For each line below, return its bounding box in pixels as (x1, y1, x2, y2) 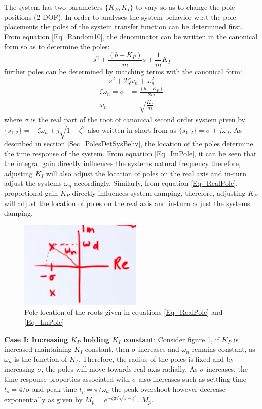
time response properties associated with (4, 373, 130, 384)
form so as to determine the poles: (4, 41, 110, 52)
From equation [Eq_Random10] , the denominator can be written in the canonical (4, 31, 258, 42)
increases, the (206, 363, 248, 374)
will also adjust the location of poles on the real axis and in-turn (46, 168, 246, 178)
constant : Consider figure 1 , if (123, 334, 219, 344)
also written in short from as (87, 124, 176, 135)
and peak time (32, 383, 77, 394)
